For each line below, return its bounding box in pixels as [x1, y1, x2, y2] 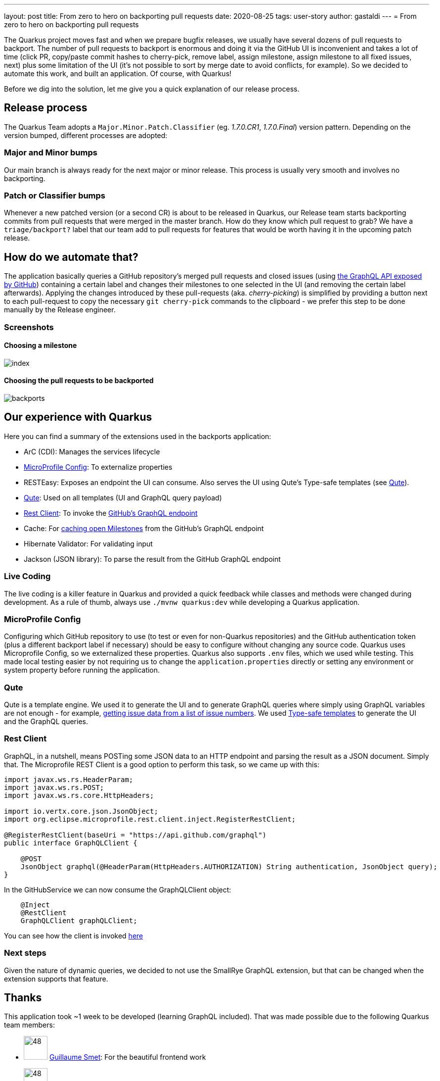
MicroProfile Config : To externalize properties [24, 462, 173, 471]
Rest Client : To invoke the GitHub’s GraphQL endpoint [24, 508, 198, 517]
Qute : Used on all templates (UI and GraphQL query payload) [24, 493, 222, 502]
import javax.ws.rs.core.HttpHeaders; [4, 791, 154, 799]
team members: [4, 1021, 55, 1030]
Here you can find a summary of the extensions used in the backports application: [4, 432, 271, 441]
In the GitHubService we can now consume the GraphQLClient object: [4, 885, 231, 894]
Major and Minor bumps [4, 147, 97, 158]
